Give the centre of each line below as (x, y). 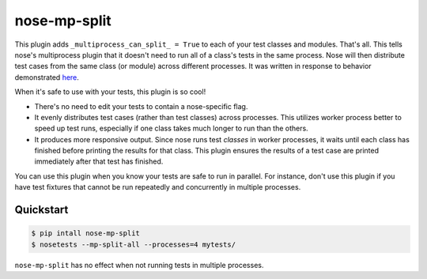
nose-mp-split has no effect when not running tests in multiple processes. (139, 265)
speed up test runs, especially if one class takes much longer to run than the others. (171, 128)
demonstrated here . (47, 77)
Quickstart (42, 210)
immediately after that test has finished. (99, 161)
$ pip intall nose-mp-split (85, 234)
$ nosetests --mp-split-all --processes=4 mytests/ (134, 244)
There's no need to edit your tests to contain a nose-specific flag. (141, 106)
